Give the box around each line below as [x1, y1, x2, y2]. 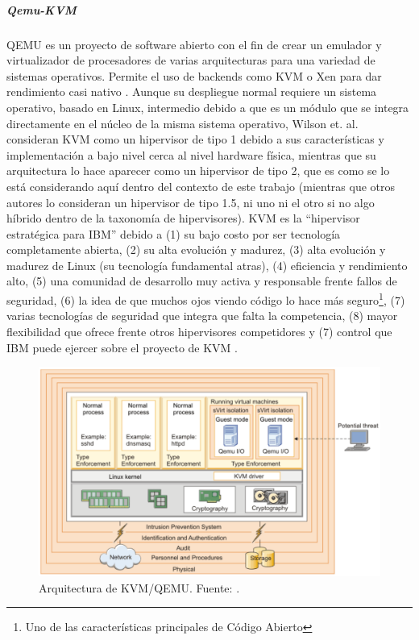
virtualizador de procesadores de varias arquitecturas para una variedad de [6, 52, 375, 69]
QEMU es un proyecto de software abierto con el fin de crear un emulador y [6, 35, 382, 52]
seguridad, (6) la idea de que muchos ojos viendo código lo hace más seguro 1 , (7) [6, 289, 405, 308]
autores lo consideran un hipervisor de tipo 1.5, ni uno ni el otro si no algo [6, 193, 375, 210]
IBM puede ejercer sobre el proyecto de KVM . [6, 339, 239, 355]
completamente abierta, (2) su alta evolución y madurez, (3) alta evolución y [6, 241, 386, 258]
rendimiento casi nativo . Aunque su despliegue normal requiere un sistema [6, 83, 377, 100]
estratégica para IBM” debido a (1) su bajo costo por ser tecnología [6, 225, 341, 242]
